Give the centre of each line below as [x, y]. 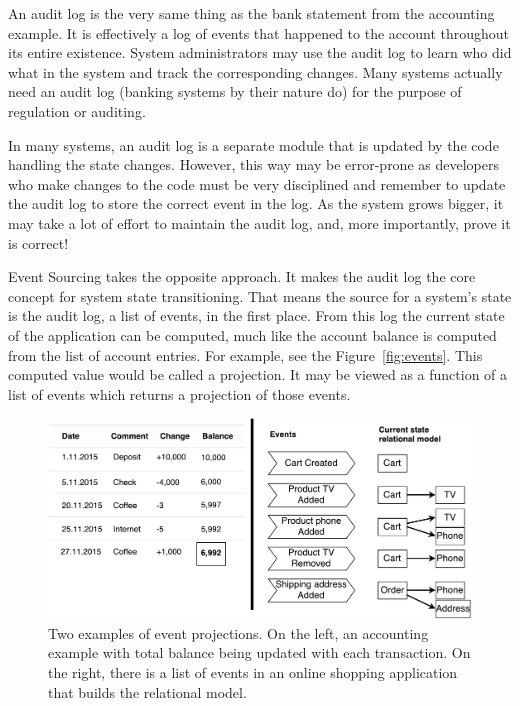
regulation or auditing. [77, 110]
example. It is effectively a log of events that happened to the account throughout [259, 32]
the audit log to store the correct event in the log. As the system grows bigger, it [256, 203]
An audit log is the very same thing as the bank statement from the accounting [251, 13]
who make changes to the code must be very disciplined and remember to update [257, 183]
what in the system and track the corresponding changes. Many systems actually [255, 71]
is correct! [38, 242]
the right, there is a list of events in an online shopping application [253, 672]
